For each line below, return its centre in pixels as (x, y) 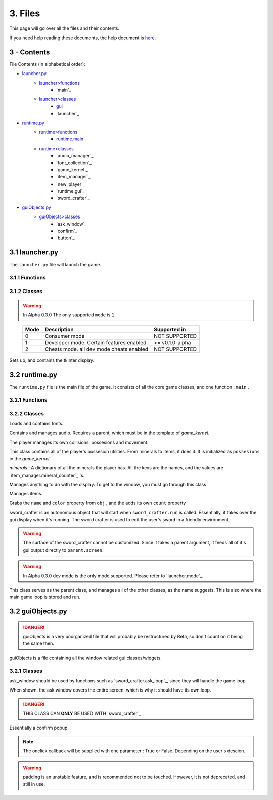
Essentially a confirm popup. (39, 728)
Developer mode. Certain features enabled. (96, 342)
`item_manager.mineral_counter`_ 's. (47, 475)
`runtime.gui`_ (71, 191)
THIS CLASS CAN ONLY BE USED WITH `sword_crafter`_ (82, 714)
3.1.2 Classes (26, 291)
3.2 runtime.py (33, 375)
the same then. (38, 643)
